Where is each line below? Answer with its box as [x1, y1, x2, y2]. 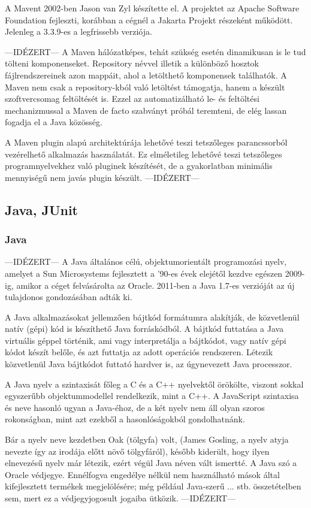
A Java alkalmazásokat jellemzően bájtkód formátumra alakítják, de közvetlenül [5, 310, 300, 323]
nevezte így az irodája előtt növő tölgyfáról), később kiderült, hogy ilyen [5, 444, 270, 457]
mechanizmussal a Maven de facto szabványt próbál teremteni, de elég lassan [5, 104, 287, 116]
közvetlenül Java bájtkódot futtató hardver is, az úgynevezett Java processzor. [5, 358, 292, 370]
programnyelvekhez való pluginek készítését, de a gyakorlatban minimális [5, 159, 273, 172]
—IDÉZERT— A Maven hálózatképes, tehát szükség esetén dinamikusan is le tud [5, 45, 306, 58]
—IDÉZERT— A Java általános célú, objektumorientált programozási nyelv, [5, 255, 287, 268]
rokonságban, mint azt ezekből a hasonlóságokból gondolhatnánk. [5, 413, 245, 425]
